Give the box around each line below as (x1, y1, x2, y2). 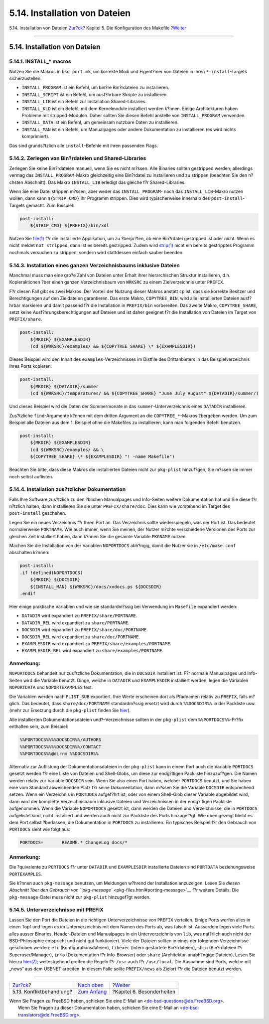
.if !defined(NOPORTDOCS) (19, 570, 83, 576)
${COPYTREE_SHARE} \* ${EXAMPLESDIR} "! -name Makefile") (30, 454, 175, 459)
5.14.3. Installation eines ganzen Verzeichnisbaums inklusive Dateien (9, 262, 180, 269)
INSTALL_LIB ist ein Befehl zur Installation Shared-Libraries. (21, 99, 147, 105)
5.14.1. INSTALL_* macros (9, 58, 72, 65)
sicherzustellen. (9, 75, 42, 82)
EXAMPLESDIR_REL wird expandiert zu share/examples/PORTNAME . (21, 648, 164, 654)
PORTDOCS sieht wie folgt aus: (9, 826, 71, 832)
